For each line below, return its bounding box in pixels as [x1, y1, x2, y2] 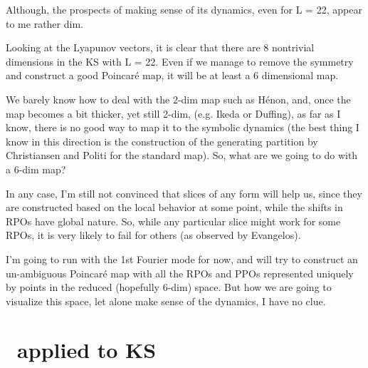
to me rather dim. [6, 16, 83, 31]
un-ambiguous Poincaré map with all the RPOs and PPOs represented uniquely [6, 265, 354, 280]
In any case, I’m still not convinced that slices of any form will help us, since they [6, 185, 362, 200]
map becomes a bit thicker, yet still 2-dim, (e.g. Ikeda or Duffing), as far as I [6, 106, 341, 121]
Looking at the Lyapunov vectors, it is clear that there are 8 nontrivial [6, 40, 315, 55]
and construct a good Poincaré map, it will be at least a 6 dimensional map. [6, 68, 339, 83]
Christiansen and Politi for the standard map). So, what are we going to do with [6, 148, 358, 163]
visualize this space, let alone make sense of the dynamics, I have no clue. [6, 293, 326, 308]
